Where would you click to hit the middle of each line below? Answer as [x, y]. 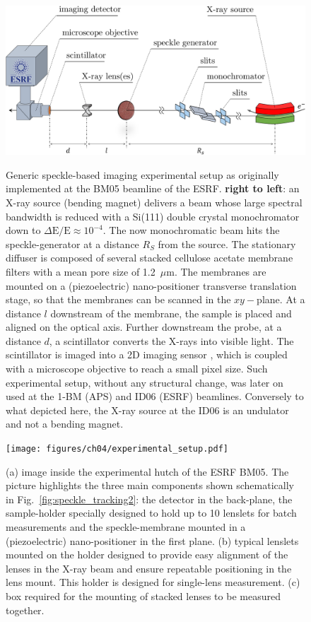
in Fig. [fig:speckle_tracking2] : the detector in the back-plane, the [149, 499]
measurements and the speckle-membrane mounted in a [126, 527]
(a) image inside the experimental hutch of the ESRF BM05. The [147, 471]
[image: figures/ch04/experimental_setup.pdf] [117, 449]
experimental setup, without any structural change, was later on [145, 382]
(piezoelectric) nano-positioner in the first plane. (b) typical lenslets [152, 540]
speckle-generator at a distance [72, 243]
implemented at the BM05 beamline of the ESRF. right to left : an [153, 188]
